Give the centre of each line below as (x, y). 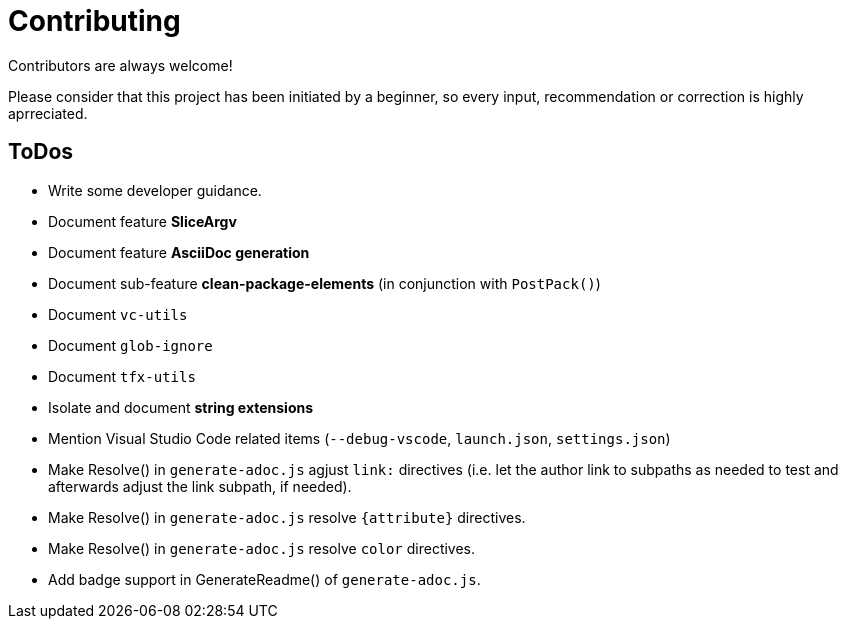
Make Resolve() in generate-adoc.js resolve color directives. (262, 548)
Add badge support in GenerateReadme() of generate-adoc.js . (264, 579)
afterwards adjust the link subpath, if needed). (200, 486)
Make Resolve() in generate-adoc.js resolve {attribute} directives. (287, 517)
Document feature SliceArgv (142, 221)
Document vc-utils (118, 314)
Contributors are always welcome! (120, 65)
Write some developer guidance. (155, 190)
